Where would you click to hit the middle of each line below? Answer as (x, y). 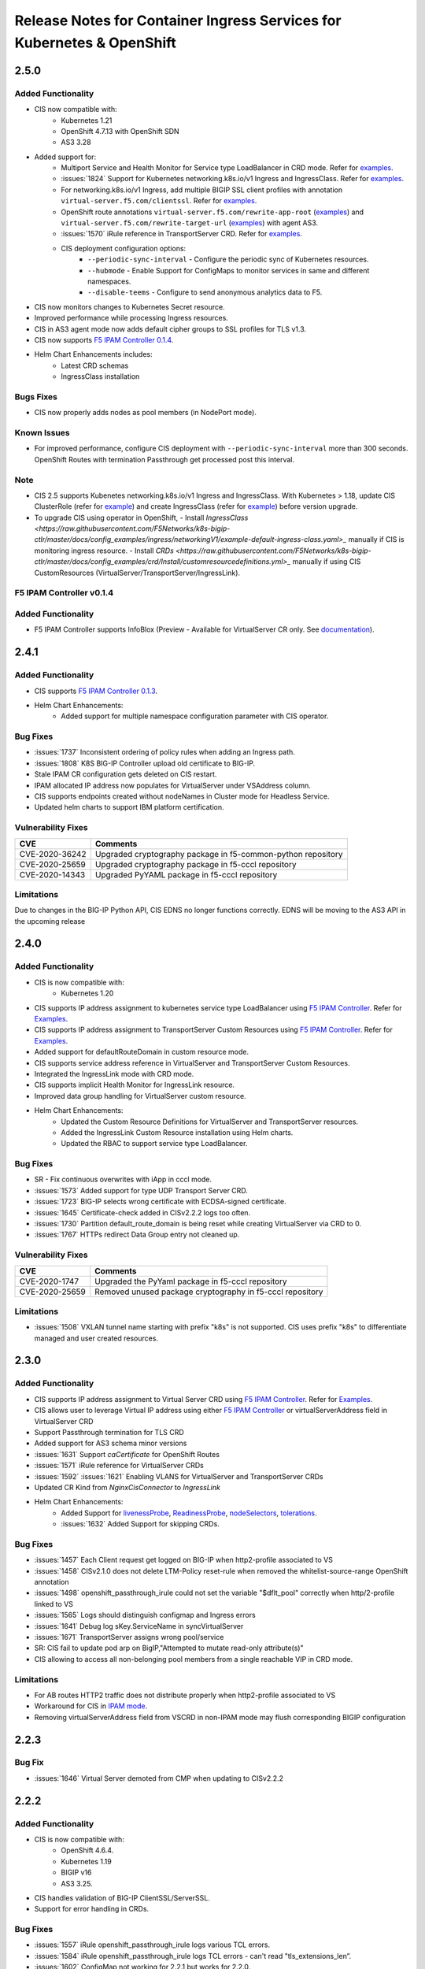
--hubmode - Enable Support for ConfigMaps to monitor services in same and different (229, 270)
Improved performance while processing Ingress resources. (131, 318)
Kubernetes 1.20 (87, 993)
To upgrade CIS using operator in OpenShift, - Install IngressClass (141, 517)
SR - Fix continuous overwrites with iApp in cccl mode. (123, 1179)
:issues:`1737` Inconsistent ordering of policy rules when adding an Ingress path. (164, 752)
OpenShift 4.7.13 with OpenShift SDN (120, 131)
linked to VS (54, 1604)
